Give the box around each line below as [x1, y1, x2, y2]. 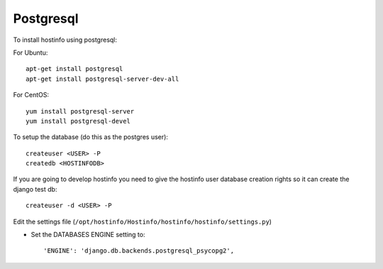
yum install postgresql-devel [26, 117, 131, 125]
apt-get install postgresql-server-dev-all [26, 75, 179, 83]
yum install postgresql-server [26, 107, 135, 115]
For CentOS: [13, 91, 50, 99]
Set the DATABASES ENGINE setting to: [30, 231, 145, 239]
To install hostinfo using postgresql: [13, 35, 117, 44]
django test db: [13, 185, 57, 193]
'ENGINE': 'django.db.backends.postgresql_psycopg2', [43, 247, 234, 255]
